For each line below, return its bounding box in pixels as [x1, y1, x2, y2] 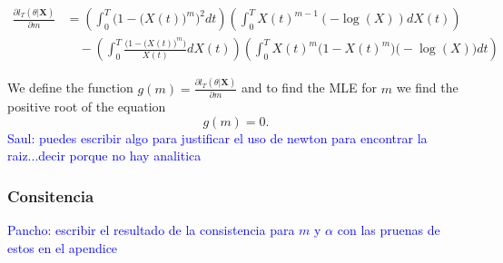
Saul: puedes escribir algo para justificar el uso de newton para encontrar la [7, 128, 428, 147]
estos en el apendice [7, 238, 118, 257]
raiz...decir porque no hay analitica [7, 146, 202, 165]
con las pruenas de [337, 220, 440, 239]
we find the [396, 78, 459, 97]
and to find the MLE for [242, 78, 378, 97]
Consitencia [7, 184, 94, 207]
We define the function [7, 78, 133, 97]
